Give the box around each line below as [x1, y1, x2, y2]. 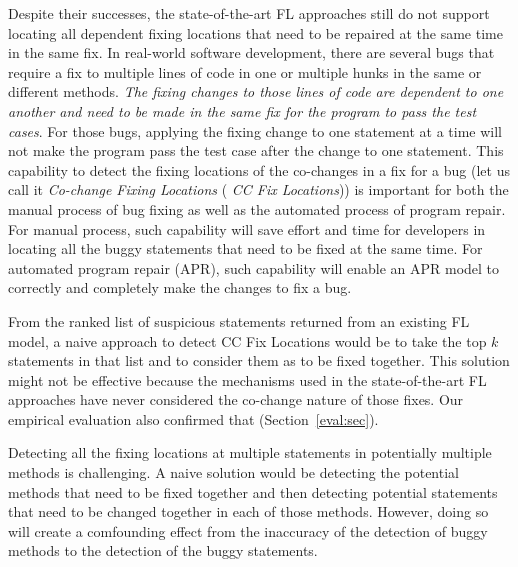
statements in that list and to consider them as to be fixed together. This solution [8, 350, 510, 371]
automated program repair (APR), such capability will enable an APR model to [8, 257, 500, 278]
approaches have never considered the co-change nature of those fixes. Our [8, 389, 464, 410]
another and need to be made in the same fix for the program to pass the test [8, 100, 477, 121]
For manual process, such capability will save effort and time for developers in [8, 218, 486, 239]
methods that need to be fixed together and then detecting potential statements [8, 481, 498, 502]
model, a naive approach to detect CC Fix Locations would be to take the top [8, 330, 487, 351]
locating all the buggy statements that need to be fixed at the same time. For [8, 238, 483, 259]
